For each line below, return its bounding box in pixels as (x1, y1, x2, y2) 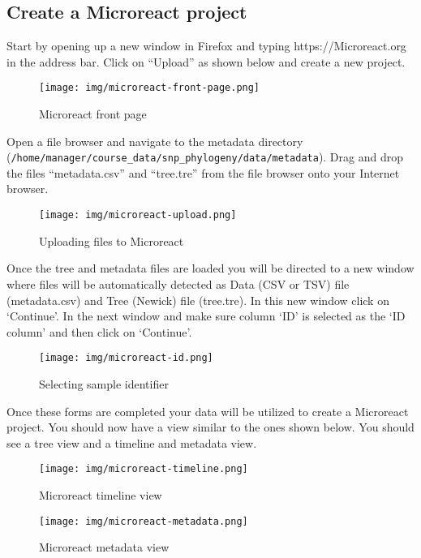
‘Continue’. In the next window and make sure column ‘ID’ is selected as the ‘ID (6, 307, 406, 324)
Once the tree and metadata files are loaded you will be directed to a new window (6, 260, 415, 277)
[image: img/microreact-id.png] (39, 352, 213, 364)
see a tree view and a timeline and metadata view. (6, 434, 257, 451)
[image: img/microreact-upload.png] (39, 209, 237, 221)
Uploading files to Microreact (39, 232, 184, 249)
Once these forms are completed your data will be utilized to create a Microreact (6, 402, 409, 419)
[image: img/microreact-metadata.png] (39, 515, 248, 527)
